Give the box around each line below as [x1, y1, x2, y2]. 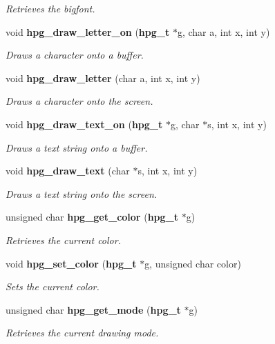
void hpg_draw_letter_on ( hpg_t [6, 24, 170, 39]
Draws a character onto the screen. [6, 94, 153, 108]
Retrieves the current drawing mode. [6, 325, 159, 340]
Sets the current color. [6, 279, 99, 294]
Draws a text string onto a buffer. [6, 140, 148, 154]
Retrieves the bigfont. [6, 1, 95, 15]
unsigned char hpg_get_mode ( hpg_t [6, 302, 181, 316]
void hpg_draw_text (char [6, 163, 130, 178]
